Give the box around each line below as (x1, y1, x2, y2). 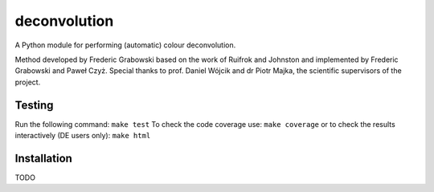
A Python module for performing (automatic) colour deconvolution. (14, 40, 236, 50)
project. (14, 77, 41, 87)
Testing (14, 98, 54, 112)
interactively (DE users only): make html (14, 131, 151, 141)
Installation (14, 151, 72, 165)
